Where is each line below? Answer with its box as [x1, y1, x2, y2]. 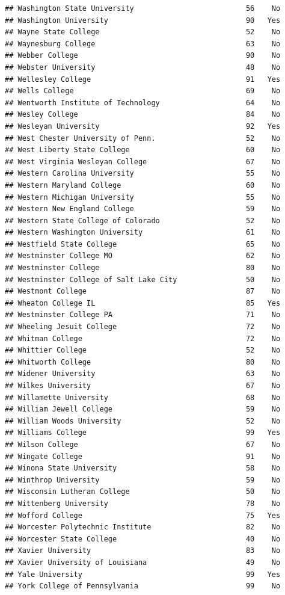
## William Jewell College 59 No [5, 405, 281, 414]
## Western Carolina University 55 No [5, 169, 281, 178]
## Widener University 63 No [5, 369, 281, 378]
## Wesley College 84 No [5, 110, 281, 119]
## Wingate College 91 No [5, 452, 281, 461]
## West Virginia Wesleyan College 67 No [5, 157, 281, 166]
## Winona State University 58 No [5, 464, 281, 473]
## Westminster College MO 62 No [5, 251, 281, 261]
